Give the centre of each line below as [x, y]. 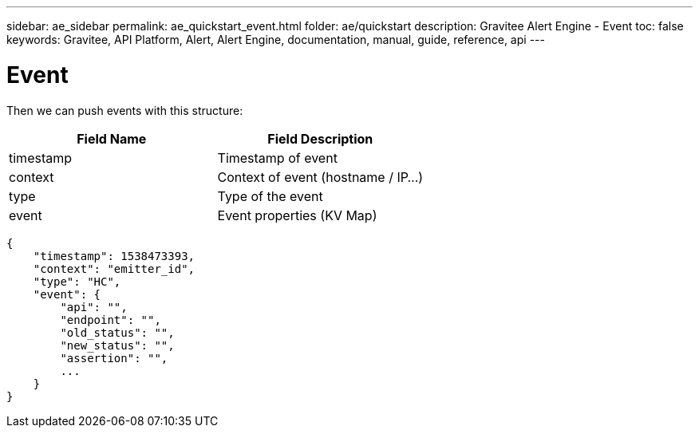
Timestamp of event [277, 158]
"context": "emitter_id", [114, 268]
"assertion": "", [114, 358]
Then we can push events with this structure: [125, 110]
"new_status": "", [117, 345]
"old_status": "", [117, 332]
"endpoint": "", [111, 320]
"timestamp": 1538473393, [114, 256]
